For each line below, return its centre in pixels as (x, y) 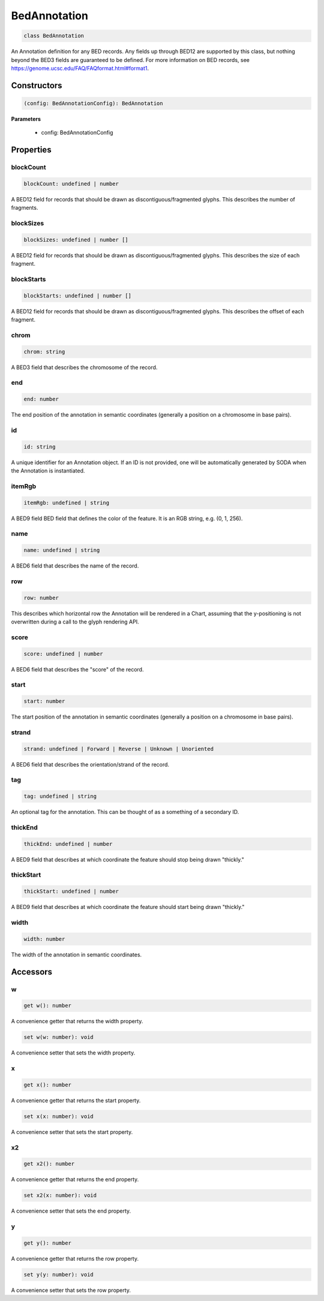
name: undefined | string (62, 550)
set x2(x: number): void (60, 1195)
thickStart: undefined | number (71, 892)
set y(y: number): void (59, 1274)
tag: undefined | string (60, 796)
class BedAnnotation (54, 36)
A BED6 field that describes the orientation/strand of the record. (90, 764)
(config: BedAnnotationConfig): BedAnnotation (93, 103)
